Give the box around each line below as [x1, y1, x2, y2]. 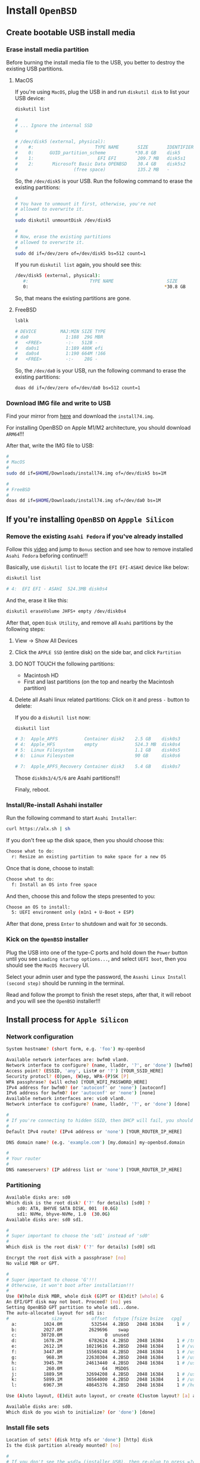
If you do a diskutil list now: [14, 714, 91, 721]
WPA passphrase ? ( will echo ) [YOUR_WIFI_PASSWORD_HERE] [6, 1079, 148, 1085]
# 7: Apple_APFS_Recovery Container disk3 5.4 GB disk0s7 [14, 763, 180, 769]
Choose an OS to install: [6, 904, 70, 910]
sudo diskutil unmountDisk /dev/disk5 [14, 217, 111, 224]
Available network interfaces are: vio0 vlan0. [6, 1096, 127, 1102]
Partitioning [6, 1181, 41, 1189]
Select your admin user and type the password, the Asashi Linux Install [6, 973, 186, 980]
